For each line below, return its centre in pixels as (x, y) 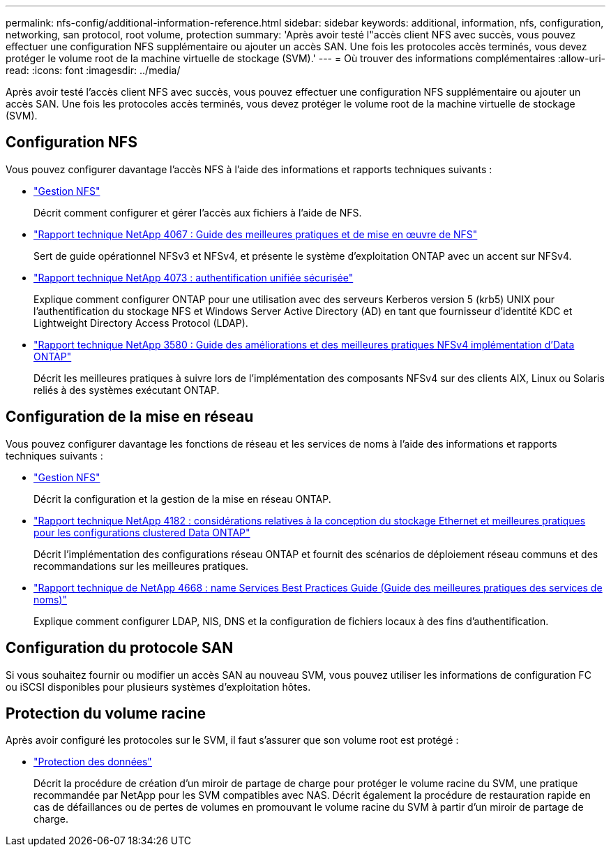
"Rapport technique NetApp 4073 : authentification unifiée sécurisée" (194, 277)
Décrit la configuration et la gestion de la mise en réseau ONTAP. (182, 499)
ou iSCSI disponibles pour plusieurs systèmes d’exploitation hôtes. (158, 686)
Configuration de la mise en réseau (130, 417)
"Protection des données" (93, 762)
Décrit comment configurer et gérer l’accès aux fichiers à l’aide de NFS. (198, 212)
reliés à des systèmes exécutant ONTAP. (127, 390)
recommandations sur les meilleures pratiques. (141, 566)
